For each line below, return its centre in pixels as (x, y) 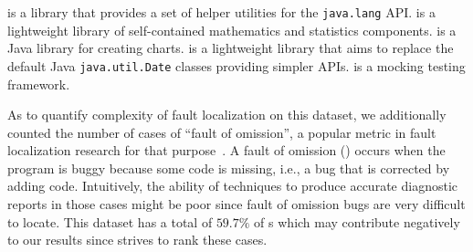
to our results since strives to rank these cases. (137, 240)
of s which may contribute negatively (357, 221)
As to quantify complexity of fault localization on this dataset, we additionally (227, 115)
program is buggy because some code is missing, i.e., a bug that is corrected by (229, 168)
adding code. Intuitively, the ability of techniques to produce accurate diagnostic (232, 186)
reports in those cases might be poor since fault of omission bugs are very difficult (236, 204)
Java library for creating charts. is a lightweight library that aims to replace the (231, 48)
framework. (39, 84)
